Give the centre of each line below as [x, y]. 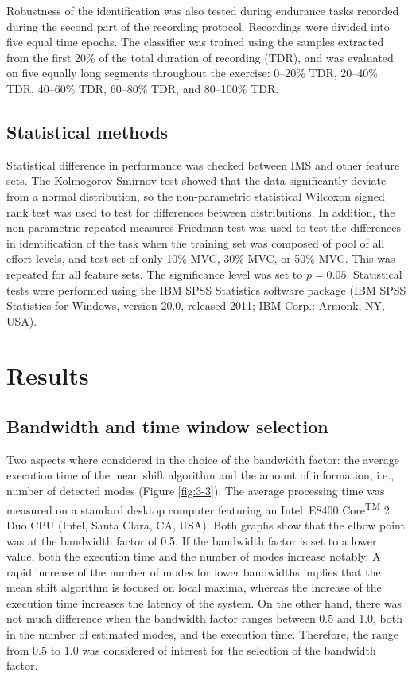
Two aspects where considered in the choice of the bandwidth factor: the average [203, 459]
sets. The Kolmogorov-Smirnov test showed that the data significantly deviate [196, 180]
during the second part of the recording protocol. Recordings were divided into [198, 26]
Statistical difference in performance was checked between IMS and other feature [203, 164]
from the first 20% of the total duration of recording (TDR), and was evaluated [200, 57]
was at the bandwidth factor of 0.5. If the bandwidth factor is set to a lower [192, 540]
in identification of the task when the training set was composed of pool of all [196, 242]
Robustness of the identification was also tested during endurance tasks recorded [203, 10]
